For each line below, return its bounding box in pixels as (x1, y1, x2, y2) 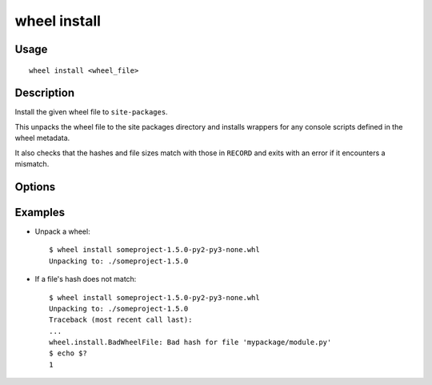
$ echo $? (49, 349, 87, 358)
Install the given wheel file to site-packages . (14, 107, 168, 117)
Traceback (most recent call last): (49, 315, 193, 324)
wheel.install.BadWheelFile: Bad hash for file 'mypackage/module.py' (49, 338, 332, 347)
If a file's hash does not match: (34, 275, 137, 284)
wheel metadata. (14, 133, 70, 143)
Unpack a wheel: (34, 227, 91, 236)
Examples (14, 205, 66, 219)
